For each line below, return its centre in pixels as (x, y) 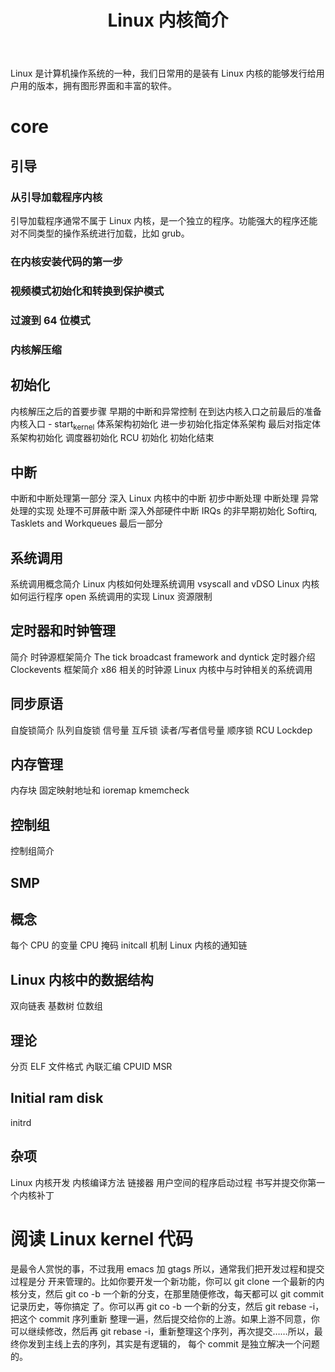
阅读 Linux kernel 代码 (102, 1238)
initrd (21, 1122)
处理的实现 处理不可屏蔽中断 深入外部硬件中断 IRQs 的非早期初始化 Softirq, (164, 511)
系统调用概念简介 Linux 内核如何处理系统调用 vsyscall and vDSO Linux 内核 (165, 583)
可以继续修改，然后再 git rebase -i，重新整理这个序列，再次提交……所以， (162, 1331)
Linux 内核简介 (168, 20)
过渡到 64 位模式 (50, 320)
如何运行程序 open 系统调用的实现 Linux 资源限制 (111, 596)
